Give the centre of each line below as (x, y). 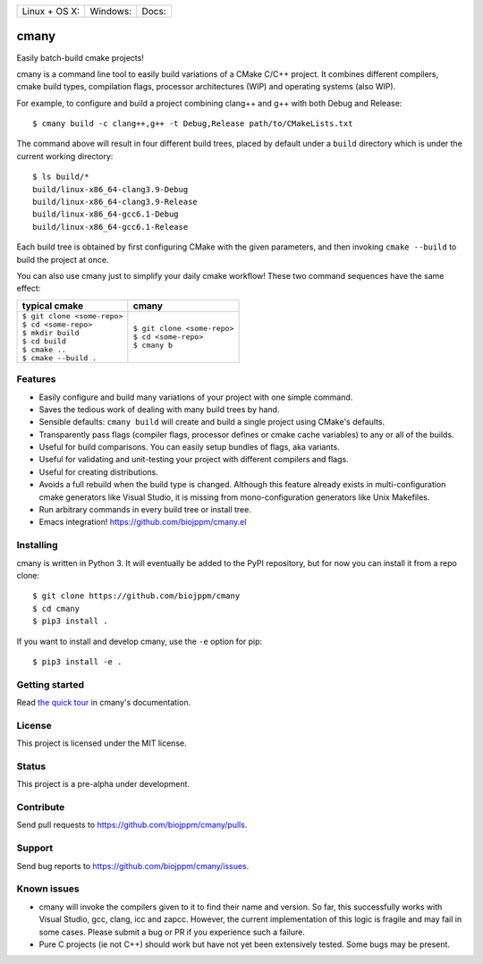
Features (36, 379)
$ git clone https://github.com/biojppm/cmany (136, 596)
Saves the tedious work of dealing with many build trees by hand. (159, 409)
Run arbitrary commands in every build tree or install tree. (145, 510)
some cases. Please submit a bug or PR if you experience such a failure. (172, 932)
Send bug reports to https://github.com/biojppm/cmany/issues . (133, 866)
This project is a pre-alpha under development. (103, 784)
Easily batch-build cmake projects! (80, 57)
